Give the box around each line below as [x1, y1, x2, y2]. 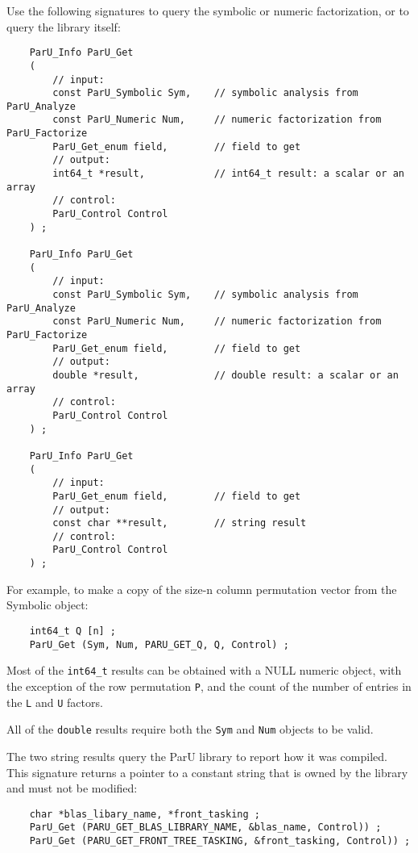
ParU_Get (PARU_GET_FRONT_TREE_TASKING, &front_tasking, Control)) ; [29, 835, 411, 847]
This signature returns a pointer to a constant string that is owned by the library [6, 763, 408, 780]
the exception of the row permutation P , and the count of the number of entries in [6, 677, 412, 694]
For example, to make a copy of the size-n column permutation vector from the [6, 580, 397, 597]
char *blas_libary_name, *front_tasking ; [29, 808, 260, 820]
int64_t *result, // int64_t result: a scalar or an [52, 168, 404, 180]
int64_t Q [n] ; [29, 625, 117, 637]
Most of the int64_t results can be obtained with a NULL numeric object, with [6, 662, 402, 679]
